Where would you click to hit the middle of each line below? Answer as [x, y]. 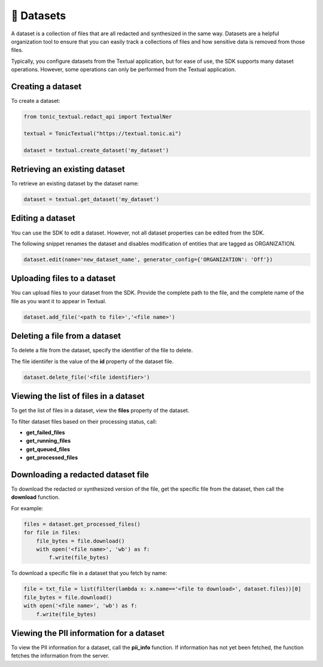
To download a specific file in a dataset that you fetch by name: [89, 573]
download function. [35, 497]
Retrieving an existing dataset [68, 169]
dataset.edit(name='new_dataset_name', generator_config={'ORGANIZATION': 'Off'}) [148, 259]
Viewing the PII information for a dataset [88, 633]
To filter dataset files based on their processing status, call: [84, 421]
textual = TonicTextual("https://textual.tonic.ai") [103, 133]
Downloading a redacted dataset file [80, 475]
